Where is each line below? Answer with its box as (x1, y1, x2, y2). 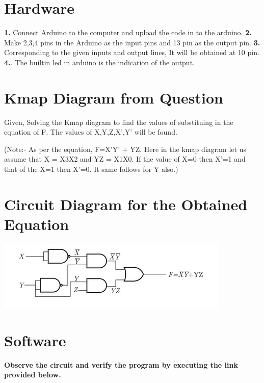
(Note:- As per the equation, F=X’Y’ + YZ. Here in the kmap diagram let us (4, 143, 246, 154)
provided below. (4, 369, 61, 380)
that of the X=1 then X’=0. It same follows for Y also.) (4, 164, 178, 174)
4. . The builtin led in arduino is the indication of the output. (4, 57, 195, 67)
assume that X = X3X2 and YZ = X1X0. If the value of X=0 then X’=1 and (4, 154, 246, 164)
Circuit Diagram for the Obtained (4, 193, 248, 214)
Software (4, 329, 66, 350)
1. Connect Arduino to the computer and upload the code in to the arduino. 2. (4, 27, 252, 38)
